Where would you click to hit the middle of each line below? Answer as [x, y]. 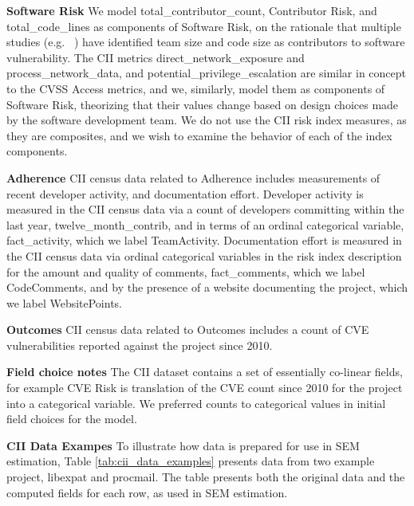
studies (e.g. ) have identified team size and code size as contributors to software [206, 42]
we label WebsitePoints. [65, 302]
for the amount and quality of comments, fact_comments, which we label [186, 271]
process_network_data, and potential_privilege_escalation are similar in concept [207, 73]
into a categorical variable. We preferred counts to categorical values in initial [196, 403]
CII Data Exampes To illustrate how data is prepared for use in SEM [183, 445]
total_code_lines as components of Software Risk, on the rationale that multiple [204, 26]
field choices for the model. [72, 419]
